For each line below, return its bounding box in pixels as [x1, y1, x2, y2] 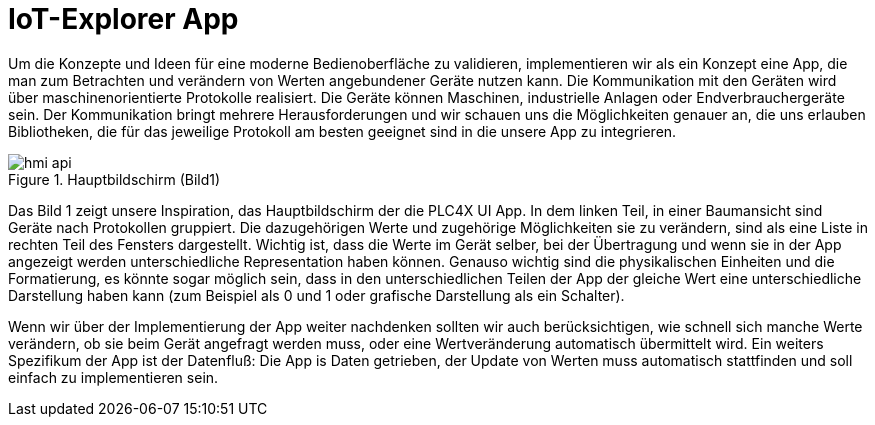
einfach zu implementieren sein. [8, 368, 219, 386]
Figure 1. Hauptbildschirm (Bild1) [8, 170, 221, 188]
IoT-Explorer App [8, 2, 239, 36]
